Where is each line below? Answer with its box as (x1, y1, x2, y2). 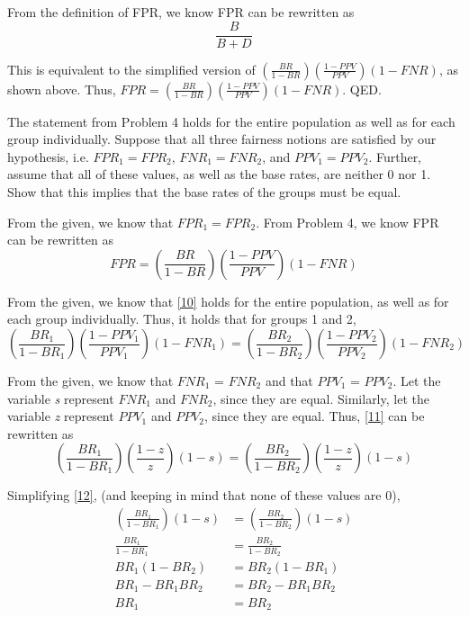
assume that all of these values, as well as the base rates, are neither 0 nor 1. (7, 165, 431, 183)
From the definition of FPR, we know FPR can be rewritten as (7, 3, 355, 21)
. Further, (368, 147, 422, 165)
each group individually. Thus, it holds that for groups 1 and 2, (7, 309, 356, 328)
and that (265, 371, 313, 389)
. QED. (342, 79, 382, 98)
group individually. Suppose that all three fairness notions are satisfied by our (7, 130, 437, 148)
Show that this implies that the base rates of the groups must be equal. (7, 183, 401, 201)
